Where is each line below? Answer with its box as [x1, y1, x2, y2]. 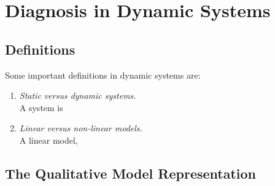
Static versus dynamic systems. [19, 89, 136, 102]
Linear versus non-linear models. [19, 122, 142, 134]
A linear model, [19, 133, 78, 146]
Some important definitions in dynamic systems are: [5, 68, 201, 81]
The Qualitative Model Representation [5, 163, 257, 182]
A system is [19, 101, 63, 114]
